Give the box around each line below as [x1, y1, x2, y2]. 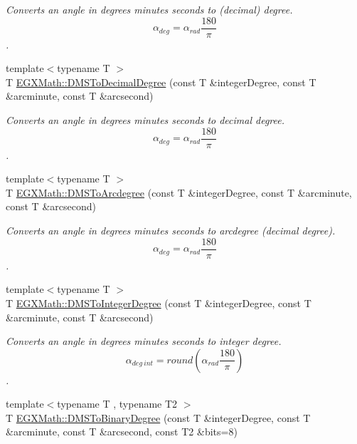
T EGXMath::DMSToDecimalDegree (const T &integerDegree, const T [6, 74, 316, 89]
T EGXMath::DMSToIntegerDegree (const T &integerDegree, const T [6, 295, 311, 310]
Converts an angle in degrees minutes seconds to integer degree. [6, 334, 282, 349]
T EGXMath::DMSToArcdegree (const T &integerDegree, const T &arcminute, [6, 185, 352, 200]
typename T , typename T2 [57, 396, 178, 411]
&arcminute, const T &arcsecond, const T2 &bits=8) [6, 424, 238, 439]
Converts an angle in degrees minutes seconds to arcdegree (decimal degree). [6, 223, 336, 238]
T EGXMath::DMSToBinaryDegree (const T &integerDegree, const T [6, 410, 311, 425]
